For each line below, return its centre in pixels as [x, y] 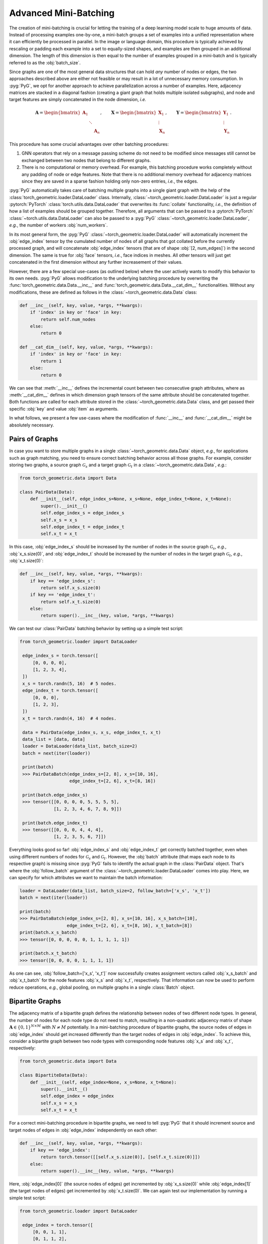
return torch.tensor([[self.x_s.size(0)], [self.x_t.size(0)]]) [120, 1157]
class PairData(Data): [47, 492]
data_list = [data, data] [54, 739]
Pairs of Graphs [34, 439]
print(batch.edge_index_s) [55, 795]
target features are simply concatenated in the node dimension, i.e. [78, 100]
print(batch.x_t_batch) [49, 953]
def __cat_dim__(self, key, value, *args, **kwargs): [86, 347]
